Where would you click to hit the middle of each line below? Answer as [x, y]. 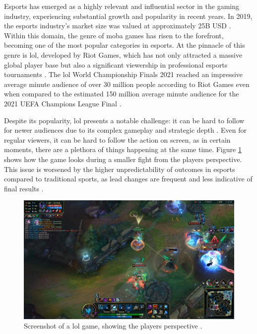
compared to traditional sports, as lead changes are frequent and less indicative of [128, 179]
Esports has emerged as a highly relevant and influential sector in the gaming [122, 6]
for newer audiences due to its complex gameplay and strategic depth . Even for [126, 130]
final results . [24, 188]
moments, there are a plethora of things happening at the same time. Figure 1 [123, 149]
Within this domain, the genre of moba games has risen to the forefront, [114, 35]
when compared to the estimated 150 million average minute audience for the [122, 94]
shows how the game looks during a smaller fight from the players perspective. [123, 159]
